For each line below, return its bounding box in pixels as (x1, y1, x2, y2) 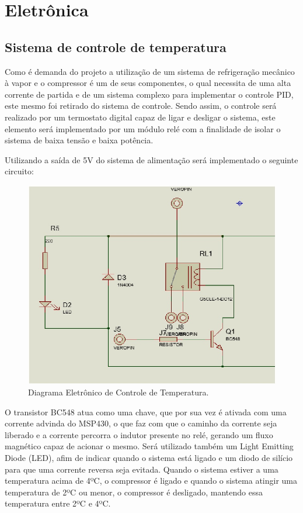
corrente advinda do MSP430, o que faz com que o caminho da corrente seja (5, 417, 277, 429)
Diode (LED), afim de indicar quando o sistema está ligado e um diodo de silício (5, 452, 293, 463)
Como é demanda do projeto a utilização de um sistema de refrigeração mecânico (5, 65, 295, 77)
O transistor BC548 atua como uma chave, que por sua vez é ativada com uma (5, 405, 287, 418)
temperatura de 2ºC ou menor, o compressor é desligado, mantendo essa (5, 486, 263, 498)
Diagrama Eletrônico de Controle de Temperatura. (28, 386, 209, 398)
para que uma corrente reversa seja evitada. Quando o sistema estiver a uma (5, 463, 278, 475)
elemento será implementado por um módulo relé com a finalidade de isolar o (5, 122, 281, 135)
